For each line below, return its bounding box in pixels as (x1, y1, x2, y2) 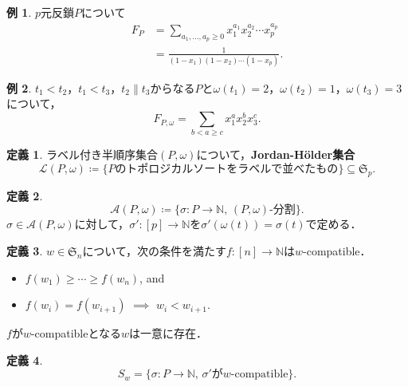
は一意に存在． (129, 325, 208, 342)
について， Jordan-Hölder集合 (196, 146, 355, 163)
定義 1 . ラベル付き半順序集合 (6, 146, 158, 163)
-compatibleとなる (30, 325, 122, 342)
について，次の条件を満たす (82, 242, 226, 259)
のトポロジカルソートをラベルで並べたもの (115, 163, 339, 175)
